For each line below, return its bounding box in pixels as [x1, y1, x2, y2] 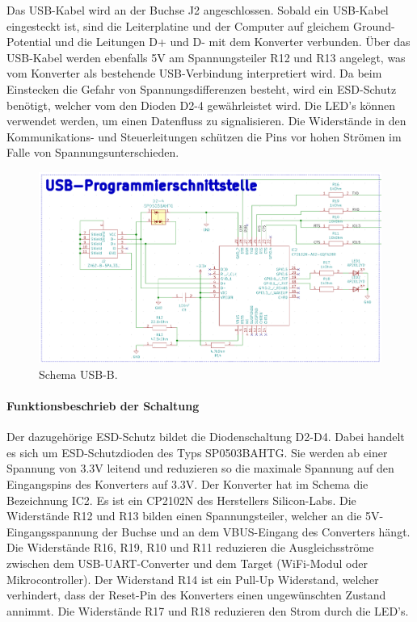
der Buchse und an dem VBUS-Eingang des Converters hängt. [102, 523, 411, 540]
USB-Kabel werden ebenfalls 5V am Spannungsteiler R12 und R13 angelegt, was [6, 48, 406, 65]
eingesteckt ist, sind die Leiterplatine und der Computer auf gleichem [6, 17, 350, 34]
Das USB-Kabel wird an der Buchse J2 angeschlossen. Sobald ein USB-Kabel [6, 2, 389, 18]
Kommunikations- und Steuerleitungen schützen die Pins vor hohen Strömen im [6, 128, 402, 145]
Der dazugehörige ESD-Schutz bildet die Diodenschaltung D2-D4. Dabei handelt [6, 428, 405, 445]
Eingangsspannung [6, 523, 99, 540]
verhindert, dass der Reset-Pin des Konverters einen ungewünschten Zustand [6, 586, 386, 603]
